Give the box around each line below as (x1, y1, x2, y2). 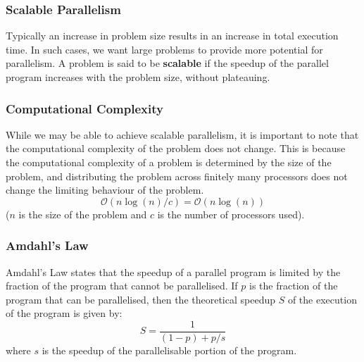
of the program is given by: (6, 306, 123, 320)
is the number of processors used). (157, 206, 305, 221)
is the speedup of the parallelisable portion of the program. (42, 343, 297, 358)
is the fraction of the (249, 278, 338, 293)
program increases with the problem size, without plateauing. (6, 70, 270, 84)
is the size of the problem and (18, 206, 147, 221)
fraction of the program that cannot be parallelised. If (6, 278, 238, 293)
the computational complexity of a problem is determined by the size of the (6, 155, 332, 169)
